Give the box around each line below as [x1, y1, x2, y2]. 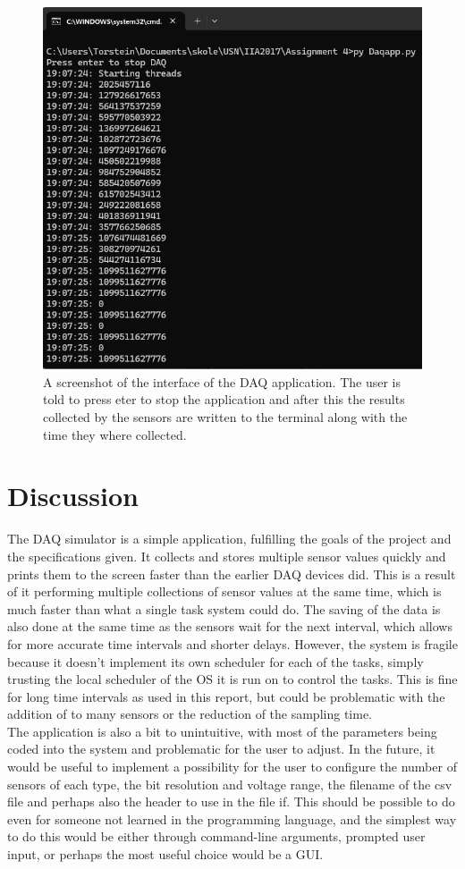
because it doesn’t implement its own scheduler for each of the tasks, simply [7, 652, 424, 671]
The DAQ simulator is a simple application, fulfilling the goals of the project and [7, 529, 452, 548]
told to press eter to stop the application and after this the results [43, 390, 405, 409]
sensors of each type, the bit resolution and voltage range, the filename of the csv [7, 774, 452, 793]
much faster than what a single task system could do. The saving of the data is [7, 599, 441, 618]
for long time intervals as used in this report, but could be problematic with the [7, 687, 445, 705]
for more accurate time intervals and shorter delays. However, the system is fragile [7, 634, 458, 653]
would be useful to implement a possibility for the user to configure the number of [7, 757, 457, 776]
